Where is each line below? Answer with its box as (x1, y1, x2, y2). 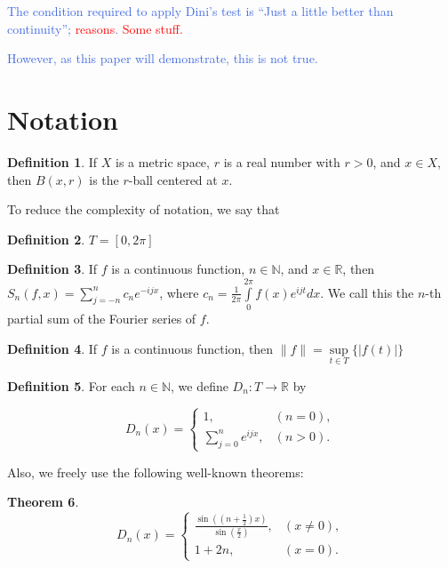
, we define (171, 376, 228, 395)
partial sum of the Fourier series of (7, 309, 196, 327)
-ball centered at (128, 170, 218, 188)
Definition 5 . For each (7, 376, 135, 395)
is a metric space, (116, 152, 210, 171)
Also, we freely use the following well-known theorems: (7, 462, 304, 481)
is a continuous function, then (111, 339, 274, 357)
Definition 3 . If (7, 260, 98, 278)
